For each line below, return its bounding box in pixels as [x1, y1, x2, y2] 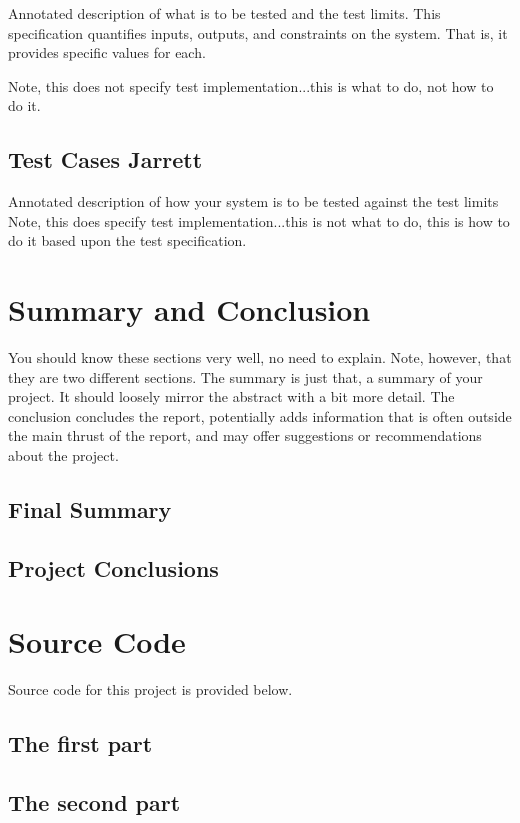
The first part [8, 728, 153, 759]
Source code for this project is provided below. [8, 679, 293, 700]
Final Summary [8, 494, 172, 525]
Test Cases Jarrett [8, 144, 203, 175]
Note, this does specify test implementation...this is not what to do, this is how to [8, 210, 510, 231]
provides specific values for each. [8, 42, 206, 63]
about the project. [8, 445, 119, 466]
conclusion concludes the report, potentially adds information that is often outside [8, 405, 512, 426]
